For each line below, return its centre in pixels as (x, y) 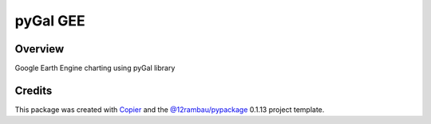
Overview (40, 49)
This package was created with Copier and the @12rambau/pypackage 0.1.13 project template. (170, 109)
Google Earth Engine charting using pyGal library (95, 68)
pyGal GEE (50, 21)
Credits (34, 90)
